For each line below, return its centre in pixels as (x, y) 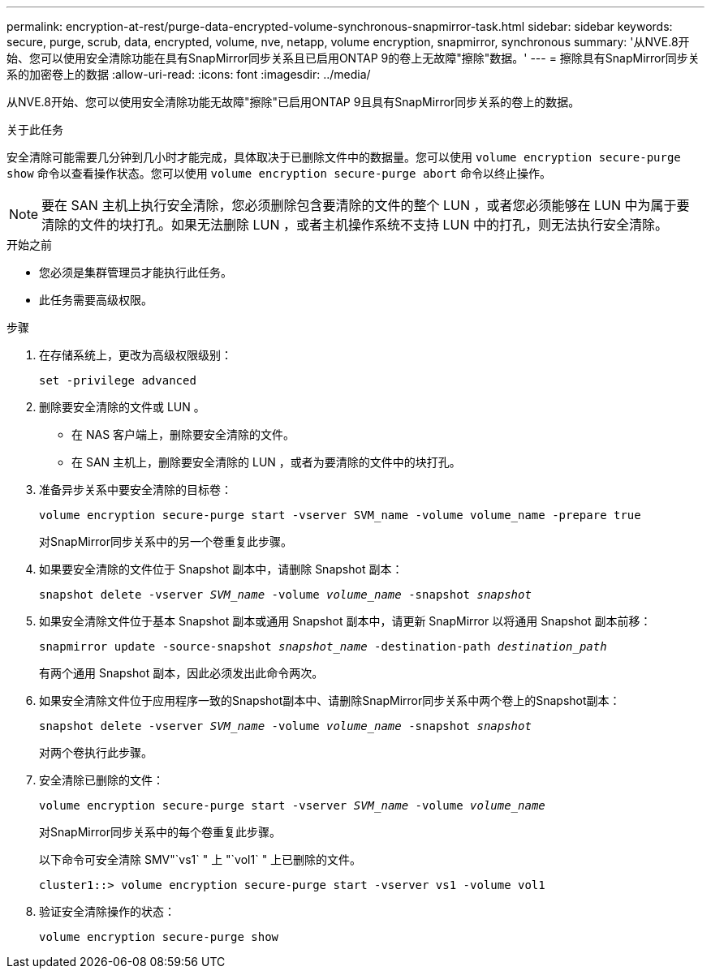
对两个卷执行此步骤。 (96, 752)
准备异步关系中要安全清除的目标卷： (136, 490)
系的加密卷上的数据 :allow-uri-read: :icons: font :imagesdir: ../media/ (189, 74)
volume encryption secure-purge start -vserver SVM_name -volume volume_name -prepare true (340, 515)
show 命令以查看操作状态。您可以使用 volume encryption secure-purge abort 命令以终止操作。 (279, 173)
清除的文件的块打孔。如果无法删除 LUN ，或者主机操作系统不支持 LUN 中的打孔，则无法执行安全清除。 (355, 225)
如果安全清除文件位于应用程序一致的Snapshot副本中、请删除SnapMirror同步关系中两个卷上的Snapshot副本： (330, 700)
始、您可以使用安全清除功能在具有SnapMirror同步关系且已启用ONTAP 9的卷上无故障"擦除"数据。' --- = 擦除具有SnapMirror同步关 (353, 58)
